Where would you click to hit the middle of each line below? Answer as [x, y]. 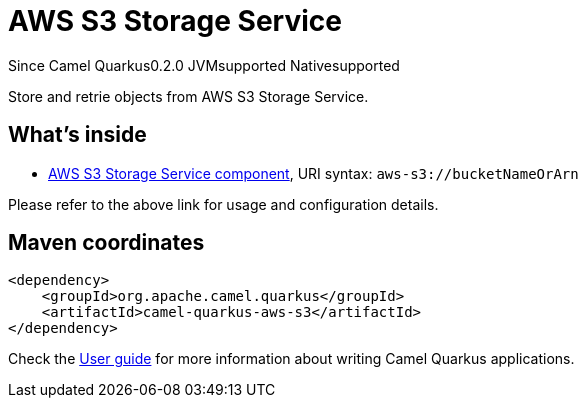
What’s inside [77, 135]
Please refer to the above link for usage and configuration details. [223, 204]
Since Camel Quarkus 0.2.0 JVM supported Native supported [204, 65]
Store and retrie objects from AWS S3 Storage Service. [188, 96]
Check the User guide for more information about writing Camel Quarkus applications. [291, 359]
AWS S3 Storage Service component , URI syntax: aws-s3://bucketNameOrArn [313, 173]
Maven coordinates [106, 243]
